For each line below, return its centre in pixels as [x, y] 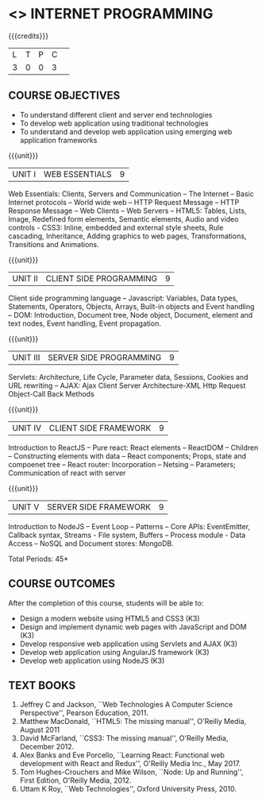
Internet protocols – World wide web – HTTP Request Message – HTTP [124, 202]
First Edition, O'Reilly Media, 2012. [75, 780]
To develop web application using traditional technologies [114, 123]
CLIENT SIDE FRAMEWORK [100, 428]
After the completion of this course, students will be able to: [106, 603]
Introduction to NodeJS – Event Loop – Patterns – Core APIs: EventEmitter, [129, 526]
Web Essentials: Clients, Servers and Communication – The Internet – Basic [131, 193]
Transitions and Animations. [54, 244]
